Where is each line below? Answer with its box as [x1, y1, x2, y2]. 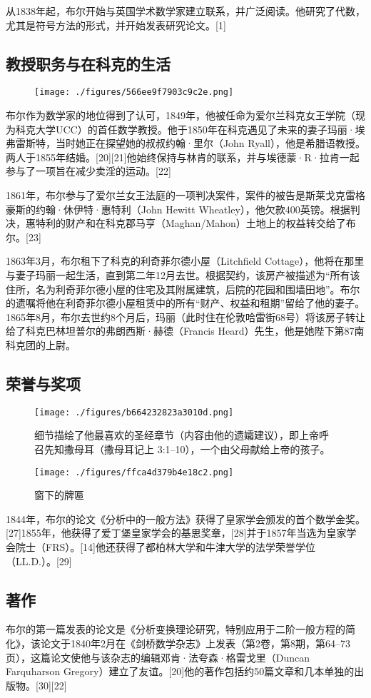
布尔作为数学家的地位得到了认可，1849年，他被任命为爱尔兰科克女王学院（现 [6, 108, 365, 123]
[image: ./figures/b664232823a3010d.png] [34, 407, 234, 418]
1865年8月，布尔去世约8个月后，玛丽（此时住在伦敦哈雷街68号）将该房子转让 [6, 309, 365, 324]
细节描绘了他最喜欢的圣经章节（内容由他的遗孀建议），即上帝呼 [34, 428, 329, 442]
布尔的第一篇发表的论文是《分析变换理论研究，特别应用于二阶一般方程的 [6, 622, 345, 637]
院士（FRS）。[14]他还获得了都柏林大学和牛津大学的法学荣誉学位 [15, 540, 316, 555]
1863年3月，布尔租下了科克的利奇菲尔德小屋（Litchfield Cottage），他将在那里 [6, 253, 365, 268]
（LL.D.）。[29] [6, 553, 72, 568]
